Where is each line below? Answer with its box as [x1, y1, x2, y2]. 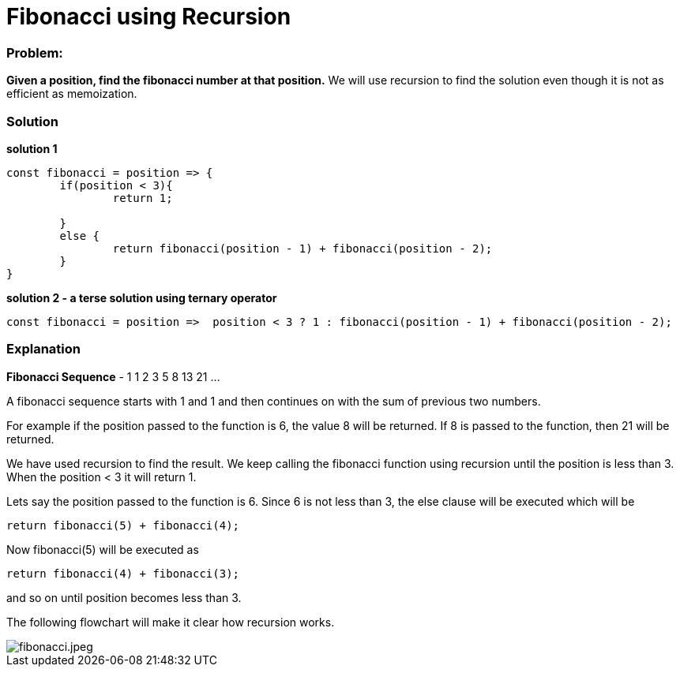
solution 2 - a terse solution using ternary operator [6, 290, 277, 305]
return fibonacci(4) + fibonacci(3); [6, 566, 240, 580]
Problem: [6, 44, 63, 61]
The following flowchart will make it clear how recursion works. [6, 615, 335, 629]
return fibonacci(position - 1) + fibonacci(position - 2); [112, 241, 493, 255]
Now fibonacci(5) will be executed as [6, 542, 199, 556]
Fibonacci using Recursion [6, 3, 291, 30]
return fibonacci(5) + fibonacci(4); [6, 518, 240, 532]
